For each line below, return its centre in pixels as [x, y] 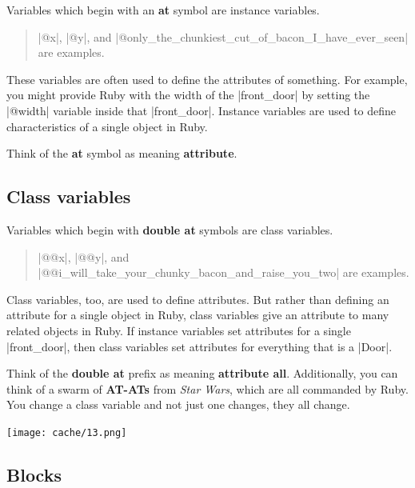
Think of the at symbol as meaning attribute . [122, 153]
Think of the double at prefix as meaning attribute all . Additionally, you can [202, 373]
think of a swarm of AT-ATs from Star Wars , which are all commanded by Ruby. [207, 388]
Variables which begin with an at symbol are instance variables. [163, 10]
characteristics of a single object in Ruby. [107, 126]
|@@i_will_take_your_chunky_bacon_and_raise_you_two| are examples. [223, 272]
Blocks [34, 474]
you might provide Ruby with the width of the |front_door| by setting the [188, 95]
